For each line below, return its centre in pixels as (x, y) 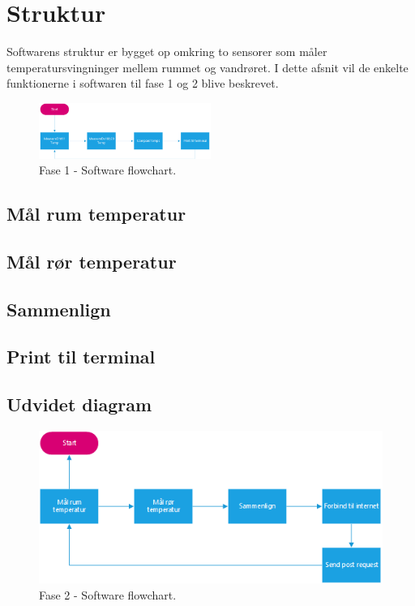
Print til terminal (81, 357)
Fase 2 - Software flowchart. (108, 594)
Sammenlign (59, 309)
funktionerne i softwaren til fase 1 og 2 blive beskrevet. (143, 83)
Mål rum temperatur (96, 214)
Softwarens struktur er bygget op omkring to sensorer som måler (167, 52)
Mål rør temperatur (92, 261)
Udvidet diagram (79, 404)
